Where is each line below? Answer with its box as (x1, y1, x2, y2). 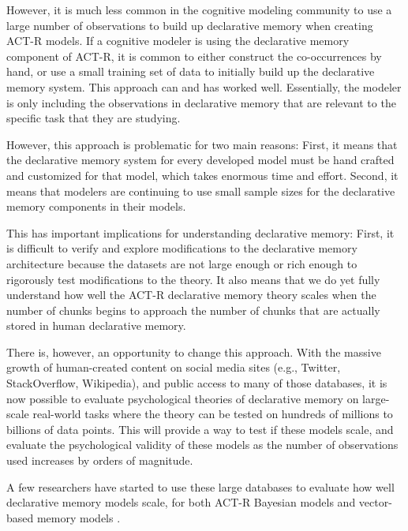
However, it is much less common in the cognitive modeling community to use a (6, 2, 392, 17)
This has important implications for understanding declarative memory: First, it (6, 224, 395, 241)
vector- (358, 494, 392, 510)
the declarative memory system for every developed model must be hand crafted (6, 151, 395, 168)
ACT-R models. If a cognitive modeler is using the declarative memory (6, 32, 350, 49)
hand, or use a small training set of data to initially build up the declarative (6, 63, 375, 80)
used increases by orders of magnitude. (6, 452, 193, 469)
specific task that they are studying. (6, 110, 181, 126)
